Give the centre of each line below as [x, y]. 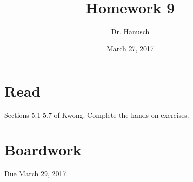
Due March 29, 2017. [36, 173]
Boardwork [43, 150]
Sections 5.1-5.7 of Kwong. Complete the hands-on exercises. [97, 115]
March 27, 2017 [130, 48]
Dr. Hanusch [130, 32]
